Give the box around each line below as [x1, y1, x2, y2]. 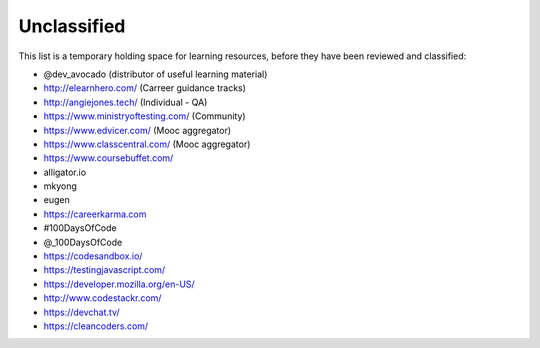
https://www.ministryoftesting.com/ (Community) [43, 110, 246, 122]
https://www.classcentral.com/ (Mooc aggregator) [43, 138, 251, 150]
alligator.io [43, 166, 87, 178]
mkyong [43, 180, 77, 192]
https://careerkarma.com [43, 208, 147, 220]
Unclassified [18, 15, 126, 37]
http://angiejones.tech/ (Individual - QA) [43, 96, 208, 108]
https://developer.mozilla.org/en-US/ [43, 278, 195, 290]
